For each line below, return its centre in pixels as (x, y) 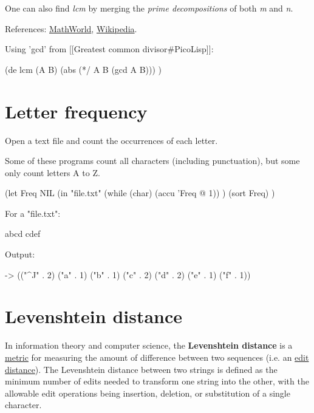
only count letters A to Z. (53, 172)
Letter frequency (76, 111)
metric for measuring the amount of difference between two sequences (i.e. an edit (157, 357)
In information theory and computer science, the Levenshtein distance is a (149, 345)
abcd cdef (23, 234)
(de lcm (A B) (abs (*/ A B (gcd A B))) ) (84, 69)
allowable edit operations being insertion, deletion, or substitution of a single (148, 393)
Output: (20, 254)
